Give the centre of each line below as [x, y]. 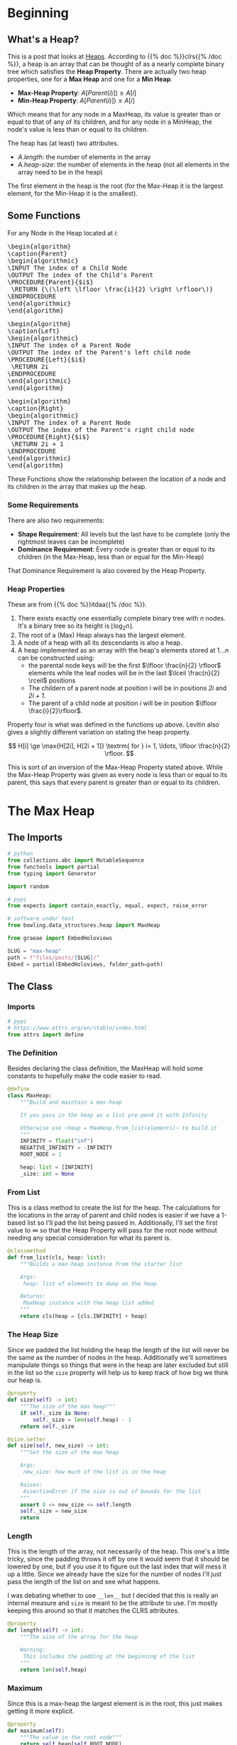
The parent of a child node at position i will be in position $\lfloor [123, 703]
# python [20, 854]
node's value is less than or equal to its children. [78, 129]
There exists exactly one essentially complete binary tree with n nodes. [121, 618]
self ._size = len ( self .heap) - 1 [82, 1420]
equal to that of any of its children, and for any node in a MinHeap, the [110, 122]
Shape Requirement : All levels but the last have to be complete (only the [124, 534]
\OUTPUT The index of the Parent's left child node [99, 352]
